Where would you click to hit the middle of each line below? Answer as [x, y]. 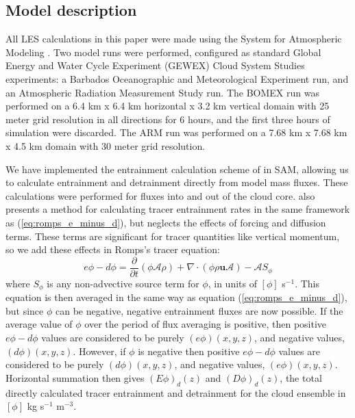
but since [25, 310]
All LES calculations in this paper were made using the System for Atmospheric [174, 39]
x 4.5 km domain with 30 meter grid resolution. [106, 145]
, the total [301, 377]
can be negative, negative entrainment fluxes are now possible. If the [199, 310]
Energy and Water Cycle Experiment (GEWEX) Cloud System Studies [155, 65]
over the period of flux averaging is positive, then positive [206, 324]
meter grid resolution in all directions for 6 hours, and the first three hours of [168, 119]
